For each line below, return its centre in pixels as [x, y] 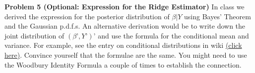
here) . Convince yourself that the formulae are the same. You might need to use [126, 55]
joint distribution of [34, 35]
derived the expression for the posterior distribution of [87, 16]
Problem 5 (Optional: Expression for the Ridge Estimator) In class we [125, 6]
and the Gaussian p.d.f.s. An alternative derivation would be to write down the [125, 26]
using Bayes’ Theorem [218, 16]
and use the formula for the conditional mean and [173, 35]
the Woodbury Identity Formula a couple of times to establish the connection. [123, 64]
